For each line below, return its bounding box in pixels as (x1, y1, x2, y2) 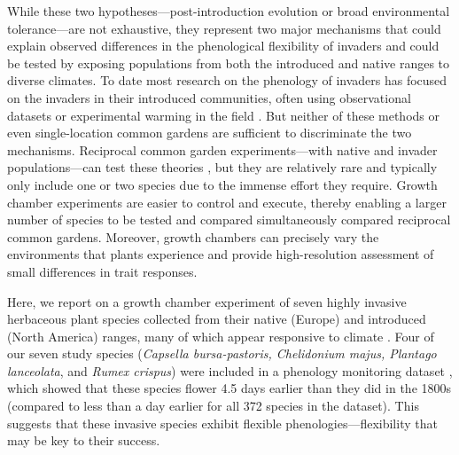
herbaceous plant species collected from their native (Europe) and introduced (7, 310, 426, 328)
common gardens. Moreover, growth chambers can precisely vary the (7, 227, 379, 246)
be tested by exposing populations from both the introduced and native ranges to (7, 53, 450, 72)
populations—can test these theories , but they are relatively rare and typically (7, 158, 438, 177)
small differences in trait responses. (7, 262, 198, 280)
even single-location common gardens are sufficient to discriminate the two (7, 123, 412, 142)
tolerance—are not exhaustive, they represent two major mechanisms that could (7, 19, 441, 37)
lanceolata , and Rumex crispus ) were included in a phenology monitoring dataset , (7, 361, 453, 380)
